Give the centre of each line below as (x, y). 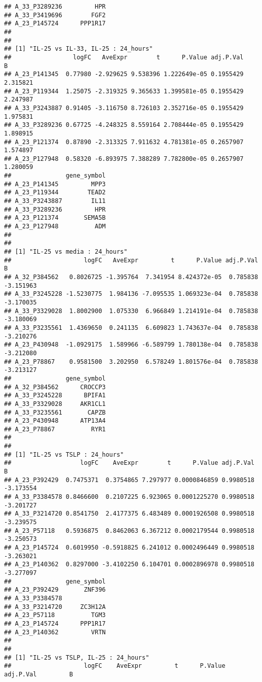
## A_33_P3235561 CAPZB (55, 412)
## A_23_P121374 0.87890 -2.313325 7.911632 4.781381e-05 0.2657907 (124, 142)
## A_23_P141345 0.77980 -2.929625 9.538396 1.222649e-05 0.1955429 (124, 74)
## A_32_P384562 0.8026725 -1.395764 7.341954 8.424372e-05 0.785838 (131, 277)
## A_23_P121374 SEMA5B (55, 218)
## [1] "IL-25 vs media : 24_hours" (66, 252)
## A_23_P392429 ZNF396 (55, 590)
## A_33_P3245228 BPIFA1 (55, 396)
